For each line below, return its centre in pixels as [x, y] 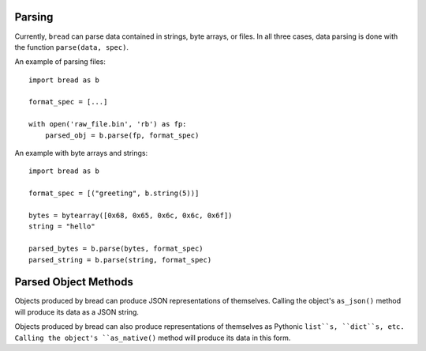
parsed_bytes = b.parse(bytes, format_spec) [116, 249]
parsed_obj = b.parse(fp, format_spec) [122, 135]
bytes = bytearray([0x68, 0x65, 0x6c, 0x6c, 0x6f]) [131, 215]
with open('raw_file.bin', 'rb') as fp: [108, 124]
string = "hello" [62, 226]
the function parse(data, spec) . [72, 47]
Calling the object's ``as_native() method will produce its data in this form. [153, 338]
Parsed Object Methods [74, 282]
